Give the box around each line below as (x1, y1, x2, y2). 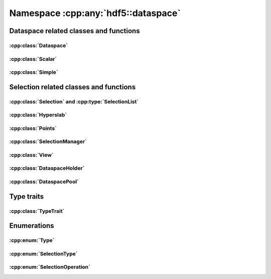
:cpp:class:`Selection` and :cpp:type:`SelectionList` (9, 98, 139, 105)
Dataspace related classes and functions (9, 27, 140, 35)
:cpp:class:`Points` (9, 124, 57, 131)
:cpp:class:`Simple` (9, 69, 59, 76)
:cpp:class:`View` (9, 151, 54, 158)
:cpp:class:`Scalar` (9, 55, 57, 62)
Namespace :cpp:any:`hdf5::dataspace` (9, 8, 181, 19)
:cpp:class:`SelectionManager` (9, 138, 87, 145)
